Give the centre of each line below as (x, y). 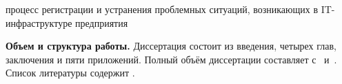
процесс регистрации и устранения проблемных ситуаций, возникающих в (162, 9)
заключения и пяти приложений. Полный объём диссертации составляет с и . (171, 59)
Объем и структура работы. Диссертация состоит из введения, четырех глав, (171, 46)
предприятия (102, 22)
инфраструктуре (39, 22)
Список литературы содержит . (70, 73)
